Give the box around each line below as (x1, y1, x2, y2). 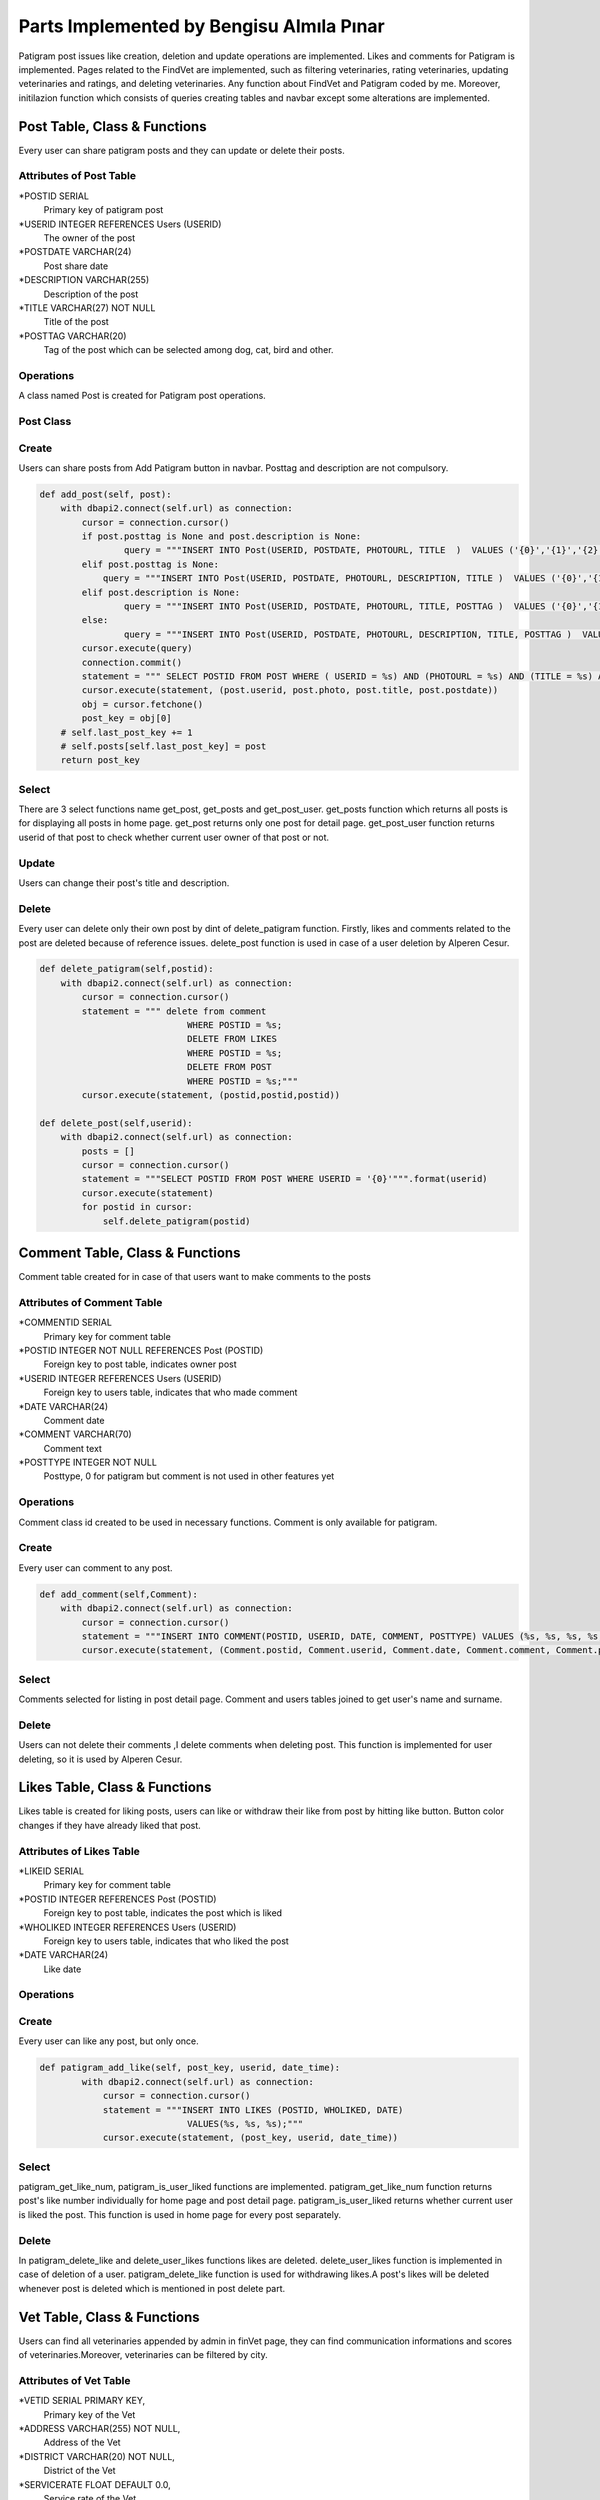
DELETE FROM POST (186, 1061, 272, 1073)
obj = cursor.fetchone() (81, 698, 204, 710)
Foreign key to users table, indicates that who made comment (43, 1386, 298, 1399)
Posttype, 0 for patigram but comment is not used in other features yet (43, 1470, 335, 1482)
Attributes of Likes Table (18, 1844, 140, 1858)
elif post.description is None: (81, 586, 240, 598)
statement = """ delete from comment (81, 1005, 267, 1017)
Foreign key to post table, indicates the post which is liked (43, 1907, 283, 1919)
